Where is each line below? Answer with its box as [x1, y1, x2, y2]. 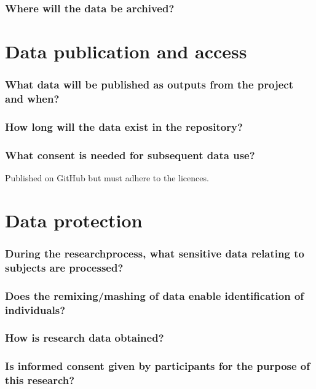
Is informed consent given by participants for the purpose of [5, 358, 310, 374]
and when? [5, 91, 60, 106]
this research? [5, 372, 75, 388]
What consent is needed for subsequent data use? [5, 147, 255, 162]
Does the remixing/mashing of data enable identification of [5, 288, 304, 303]
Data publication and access [5, 39, 247, 64]
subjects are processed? [5, 259, 124, 275]
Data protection [5, 207, 143, 232]
